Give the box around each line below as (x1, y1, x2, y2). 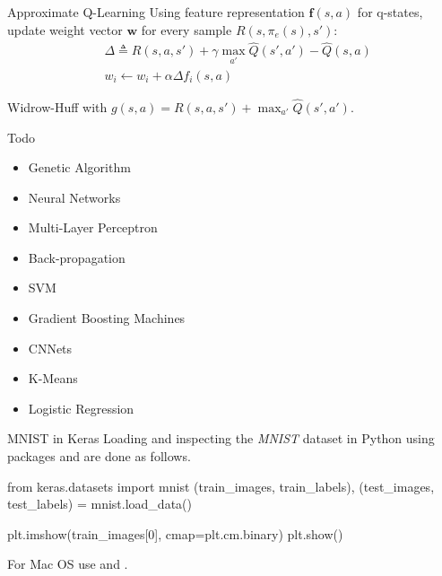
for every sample (141, 20, 232, 39)
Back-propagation (28, 248, 126, 266)
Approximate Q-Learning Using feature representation (7, 3, 305, 21)
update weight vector (7, 20, 123, 39)
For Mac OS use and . (7, 554, 128, 573)
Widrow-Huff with (7, 97, 108, 116)
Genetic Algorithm (28, 158, 131, 177)
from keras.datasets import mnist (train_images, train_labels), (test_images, (7, 476, 435, 495)
